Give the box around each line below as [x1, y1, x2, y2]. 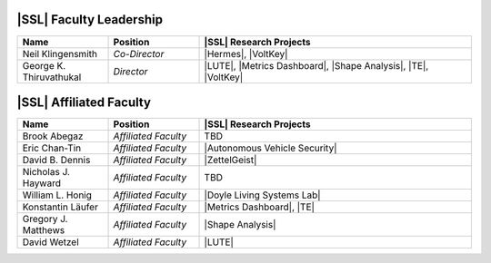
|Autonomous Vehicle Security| [204, 141, 337, 154]
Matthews [22, 224, 65, 237]
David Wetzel [22, 236, 79, 248]
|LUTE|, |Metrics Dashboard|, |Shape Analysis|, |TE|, [204, 59, 429, 72]
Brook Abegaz [22, 130, 84, 142]
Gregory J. [22, 213, 68, 226]
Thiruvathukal [22, 71, 82, 83]
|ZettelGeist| [204, 154, 257, 167]
